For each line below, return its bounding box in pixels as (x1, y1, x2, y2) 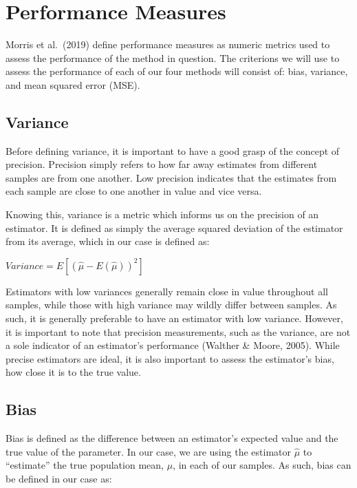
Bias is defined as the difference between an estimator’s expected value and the (6, 431, 338, 445)
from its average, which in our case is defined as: (6, 234, 210, 248)
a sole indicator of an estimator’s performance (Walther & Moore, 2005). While (6, 338, 340, 352)
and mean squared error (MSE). (6, 77, 140, 92)
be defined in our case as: (6, 471, 112, 485)
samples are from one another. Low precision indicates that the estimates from (6, 170, 337, 184)
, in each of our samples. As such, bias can (173, 458, 351, 472)
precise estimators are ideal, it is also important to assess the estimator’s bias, (6, 351, 334, 365)
